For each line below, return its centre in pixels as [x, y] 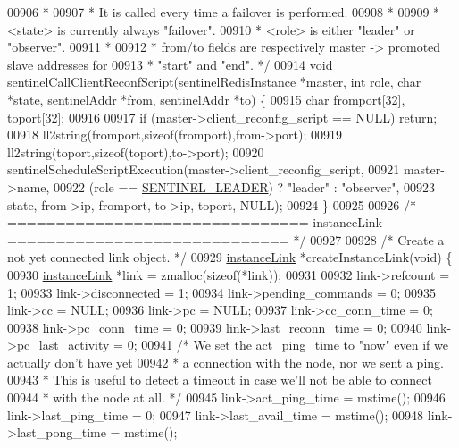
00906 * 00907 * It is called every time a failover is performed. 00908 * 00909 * [224, 12]
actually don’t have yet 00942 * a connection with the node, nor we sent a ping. [225, 362]
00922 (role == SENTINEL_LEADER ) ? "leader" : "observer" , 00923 [244, 186]
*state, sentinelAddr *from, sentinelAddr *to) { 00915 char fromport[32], [206, 99]
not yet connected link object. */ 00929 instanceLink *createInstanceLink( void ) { [230, 257]
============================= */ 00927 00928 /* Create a [226, 239]
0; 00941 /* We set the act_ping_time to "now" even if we [288, 345]
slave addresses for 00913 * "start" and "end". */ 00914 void [170, 64]
